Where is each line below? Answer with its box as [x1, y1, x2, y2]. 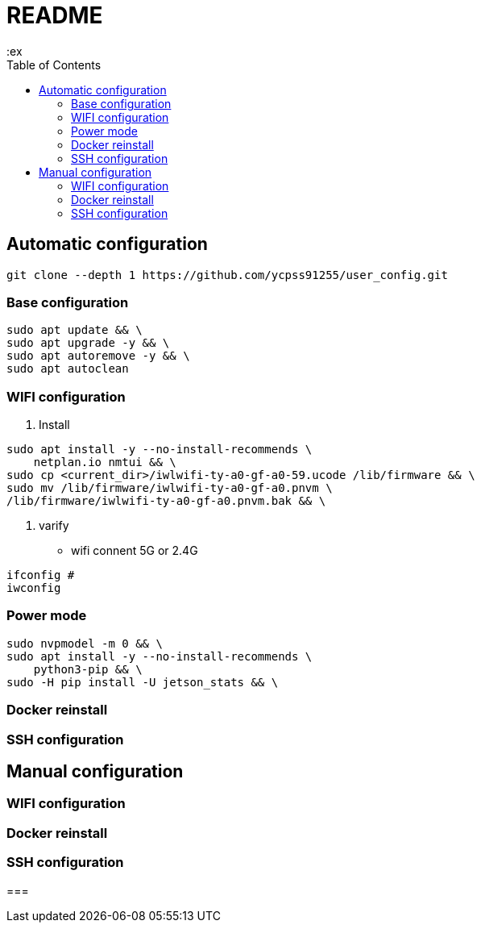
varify [39, 519, 69, 533]
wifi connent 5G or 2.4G [71, 544, 198, 558]
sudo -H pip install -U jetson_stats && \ [6, 675, 279, 689]
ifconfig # [6, 569, 75, 582]
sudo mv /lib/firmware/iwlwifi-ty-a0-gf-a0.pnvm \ [6, 481, 333, 495]
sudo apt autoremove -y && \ [6, 349, 190, 363]
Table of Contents [6, 57, 102, 72]
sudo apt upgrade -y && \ [6, 336, 170, 350]
